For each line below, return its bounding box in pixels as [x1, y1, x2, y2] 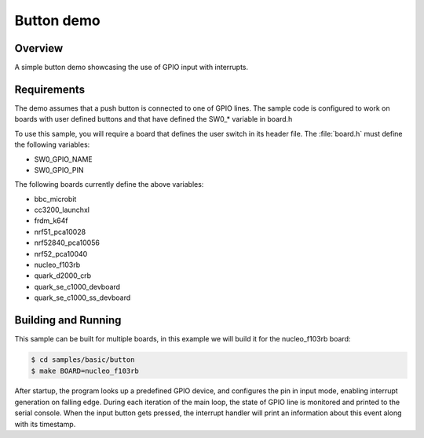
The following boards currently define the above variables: [14, 180, 204, 189]
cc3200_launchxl [34, 205, 90, 215]
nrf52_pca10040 [34, 249, 88, 258]
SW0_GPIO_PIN [34, 165, 84, 174]
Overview [14, 42, 64, 55]
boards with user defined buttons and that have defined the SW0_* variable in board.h [14, 115, 293, 124]
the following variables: [14, 140, 90, 149]
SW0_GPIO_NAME [34, 154, 93, 164]
